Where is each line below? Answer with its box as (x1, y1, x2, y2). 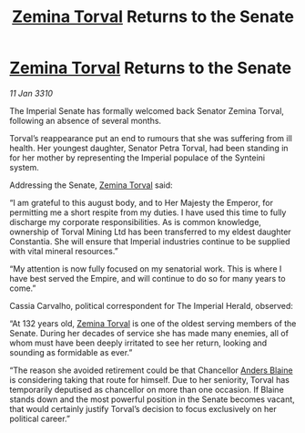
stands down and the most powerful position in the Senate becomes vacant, (9, 394, 296, 405)
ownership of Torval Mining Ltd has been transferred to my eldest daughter (9, 226, 291, 237)
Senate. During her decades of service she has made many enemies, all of (9, 327, 290, 338)
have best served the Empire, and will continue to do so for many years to (9, 273, 286, 284)
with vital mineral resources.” (9, 245, 118, 256)
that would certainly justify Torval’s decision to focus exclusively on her (9, 403, 277, 414)
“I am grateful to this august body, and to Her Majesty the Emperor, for (9, 197, 274, 208)
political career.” (9, 413, 71, 424)
